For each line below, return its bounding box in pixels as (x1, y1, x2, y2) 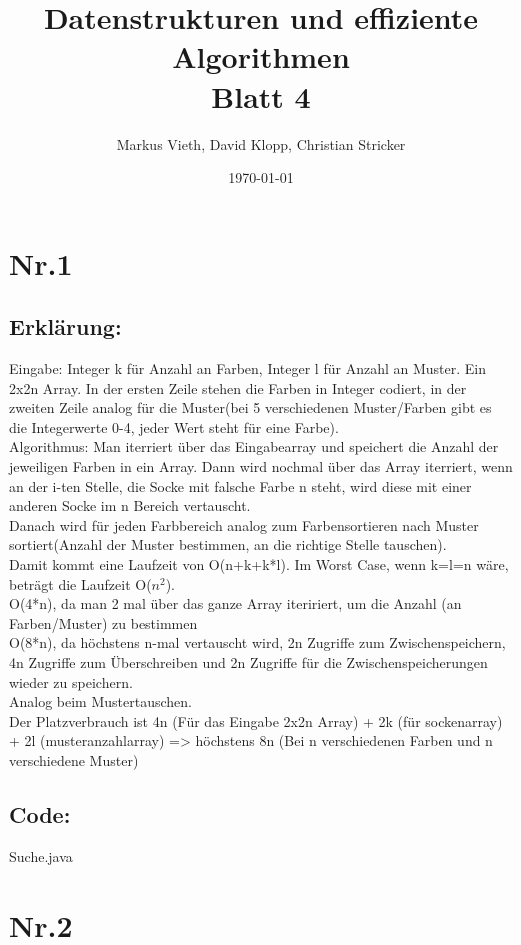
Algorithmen (172, 36, 350, 77)
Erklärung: (9, 311, 122, 342)
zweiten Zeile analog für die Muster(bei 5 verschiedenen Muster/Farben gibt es (9, 397, 492, 418)
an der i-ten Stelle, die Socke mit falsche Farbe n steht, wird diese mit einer (9, 475, 472, 496)
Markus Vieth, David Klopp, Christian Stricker (116, 133, 406, 154)
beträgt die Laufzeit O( (9, 573, 152, 594)
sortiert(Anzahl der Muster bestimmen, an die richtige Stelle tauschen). (9, 534, 447, 555)
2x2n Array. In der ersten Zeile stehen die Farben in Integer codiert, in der (9, 377, 467, 398)
